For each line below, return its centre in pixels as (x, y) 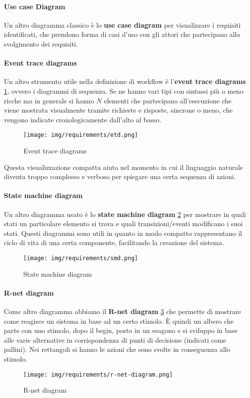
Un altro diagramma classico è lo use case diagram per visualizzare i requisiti (122, 25)
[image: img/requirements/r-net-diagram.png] (98, 374)
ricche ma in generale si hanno (49, 100)
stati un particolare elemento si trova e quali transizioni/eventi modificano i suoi (124, 224)
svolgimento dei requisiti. (41, 43)
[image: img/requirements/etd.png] (81, 135)
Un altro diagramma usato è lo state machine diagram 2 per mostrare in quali (125, 214)
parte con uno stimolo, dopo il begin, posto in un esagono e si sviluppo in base (121, 330)
